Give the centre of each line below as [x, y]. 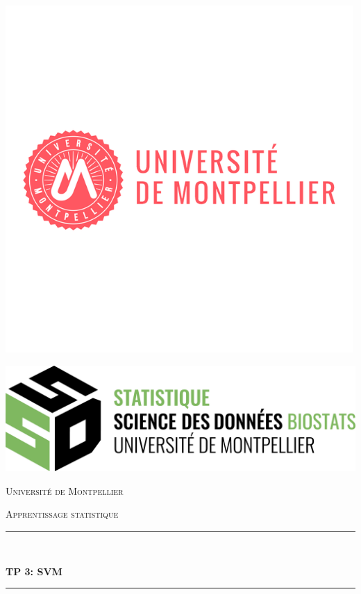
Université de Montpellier [65, 490]
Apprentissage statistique [62, 514]
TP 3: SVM [34, 571]
